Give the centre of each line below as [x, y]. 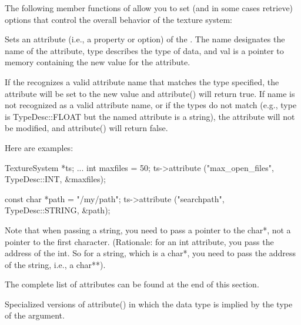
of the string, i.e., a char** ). [55, 264]
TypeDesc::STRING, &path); [58, 210]
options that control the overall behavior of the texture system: [118, 19]
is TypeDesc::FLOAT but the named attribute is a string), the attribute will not [150, 116]
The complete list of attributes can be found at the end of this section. [132, 284]
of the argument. [35, 315]
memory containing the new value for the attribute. [98, 62]
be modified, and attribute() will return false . [86, 128]
